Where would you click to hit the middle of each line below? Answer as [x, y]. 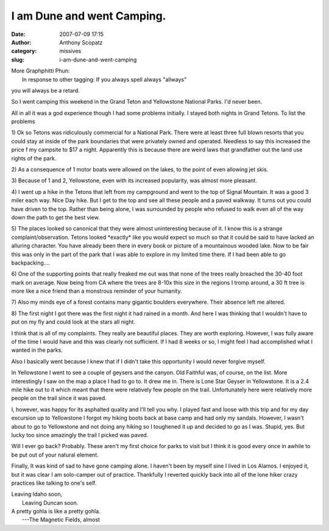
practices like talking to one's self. [54, 483]
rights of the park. [34, 158]
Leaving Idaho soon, [37, 494]
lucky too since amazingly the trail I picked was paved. [80, 435]
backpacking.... [30, 263]
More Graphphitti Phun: [41, 71]
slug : [18, 59]
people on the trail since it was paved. [59, 398]
